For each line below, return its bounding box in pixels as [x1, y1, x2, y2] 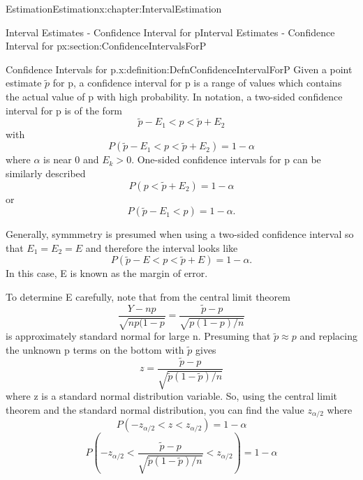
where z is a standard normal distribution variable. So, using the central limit [6, 389, 338, 403]
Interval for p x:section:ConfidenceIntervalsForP [6, 38, 207, 53]
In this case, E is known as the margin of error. [6, 266, 208, 280]
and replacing [299, 329, 357, 343]
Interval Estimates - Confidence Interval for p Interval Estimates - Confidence [6, 24, 335, 39]
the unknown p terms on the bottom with [6, 342, 184, 357]
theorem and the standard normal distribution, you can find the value [6, 402, 304, 417]
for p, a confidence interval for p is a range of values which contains [52, 75, 342, 90]
